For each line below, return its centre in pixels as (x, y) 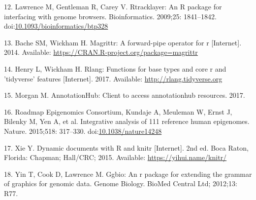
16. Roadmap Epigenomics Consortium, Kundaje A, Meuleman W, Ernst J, (118, 111)
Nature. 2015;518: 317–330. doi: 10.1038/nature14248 (83, 131)
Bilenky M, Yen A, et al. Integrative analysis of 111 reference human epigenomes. (127, 121)
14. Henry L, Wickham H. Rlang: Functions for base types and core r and (115, 68)
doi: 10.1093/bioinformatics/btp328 (56, 26)
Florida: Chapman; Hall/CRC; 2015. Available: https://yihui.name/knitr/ (115, 157)
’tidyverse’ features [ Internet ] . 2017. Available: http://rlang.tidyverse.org (113, 78)
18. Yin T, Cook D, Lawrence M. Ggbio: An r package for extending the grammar (128, 174)
